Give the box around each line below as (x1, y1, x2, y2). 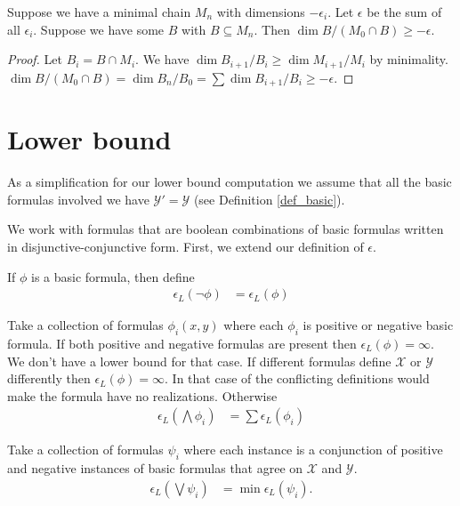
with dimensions (216, 3, 305, 20)
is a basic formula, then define (31, 267, 195, 285)
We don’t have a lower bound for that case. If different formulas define (7, 351, 391, 370)
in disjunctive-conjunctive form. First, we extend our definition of (7, 237, 364, 255)
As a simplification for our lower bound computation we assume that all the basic (7, 173, 452, 191)
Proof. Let (7, 50, 62, 68)
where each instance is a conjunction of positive (183, 440, 443, 459)
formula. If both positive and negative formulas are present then (7, 334, 357, 353)
